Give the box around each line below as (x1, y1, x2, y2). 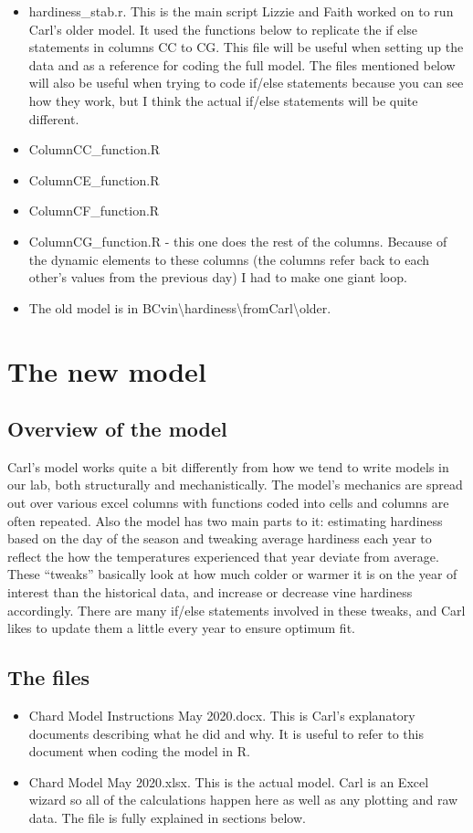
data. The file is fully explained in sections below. (28, 808, 306, 827)
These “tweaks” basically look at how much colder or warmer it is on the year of (7, 564, 457, 584)
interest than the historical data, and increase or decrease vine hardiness (7, 583, 413, 602)
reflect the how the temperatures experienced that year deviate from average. (7, 546, 439, 565)
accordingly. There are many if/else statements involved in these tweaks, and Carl (7, 600, 466, 619)
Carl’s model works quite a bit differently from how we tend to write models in (7, 457, 449, 476)
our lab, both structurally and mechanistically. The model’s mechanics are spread (7, 475, 463, 494)
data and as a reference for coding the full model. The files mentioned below (28, 55, 456, 74)
